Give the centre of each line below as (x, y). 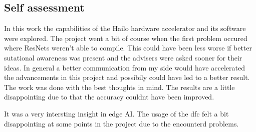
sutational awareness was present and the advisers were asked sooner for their (123, 57)
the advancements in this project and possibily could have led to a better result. (127, 77)
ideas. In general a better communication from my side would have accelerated (124, 67)
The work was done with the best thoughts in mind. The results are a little (119, 87)
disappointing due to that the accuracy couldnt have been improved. (109, 97)
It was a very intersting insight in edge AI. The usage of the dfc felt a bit (116, 113)
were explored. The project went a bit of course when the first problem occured (126, 38)
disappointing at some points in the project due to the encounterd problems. (121, 123)
